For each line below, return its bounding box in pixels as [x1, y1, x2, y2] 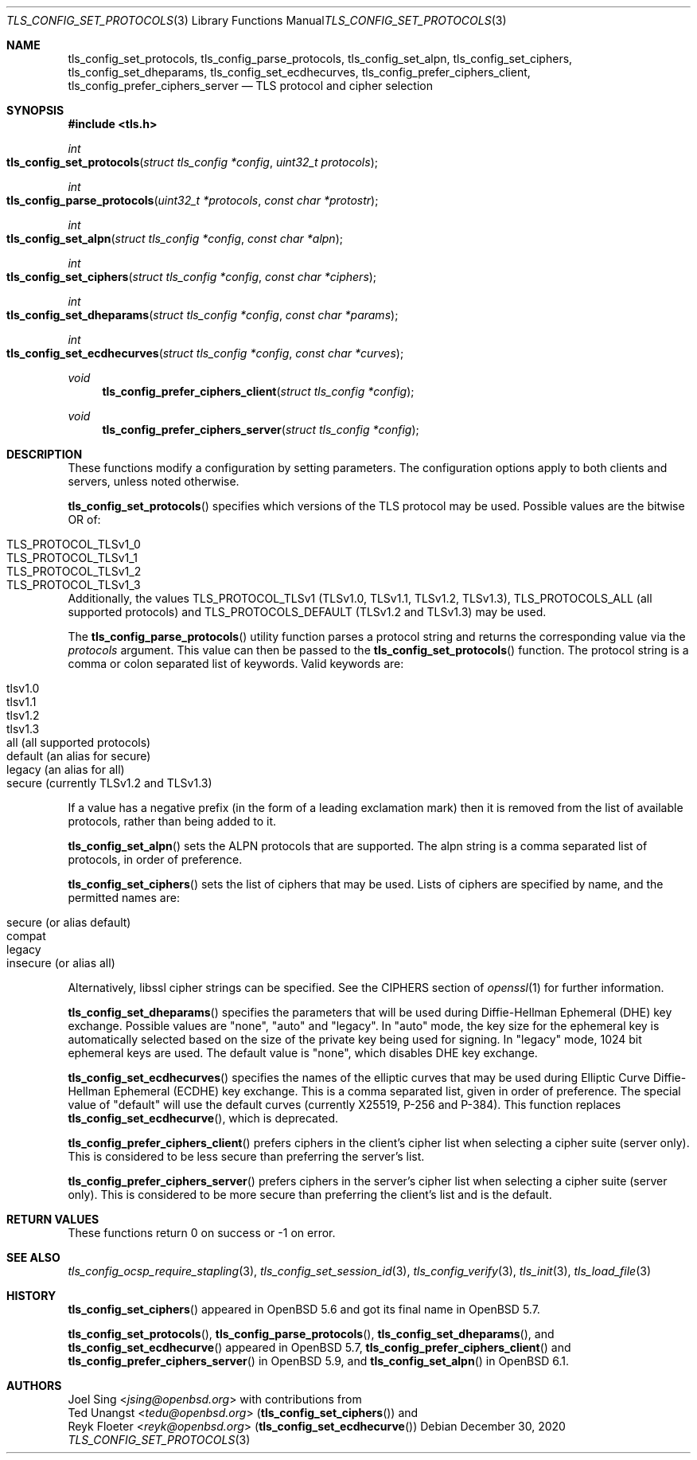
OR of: [68, 513, 101, 526]
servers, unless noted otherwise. [68, 474, 239, 488]
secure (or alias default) [6, 915, 131, 929]
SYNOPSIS [6, 103, 64, 117]
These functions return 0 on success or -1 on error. [68, 1226, 336, 1239]
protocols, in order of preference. [68, 853, 243, 866]
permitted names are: [68, 891, 180, 904]
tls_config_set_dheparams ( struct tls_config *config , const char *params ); [6, 308, 399, 322]
